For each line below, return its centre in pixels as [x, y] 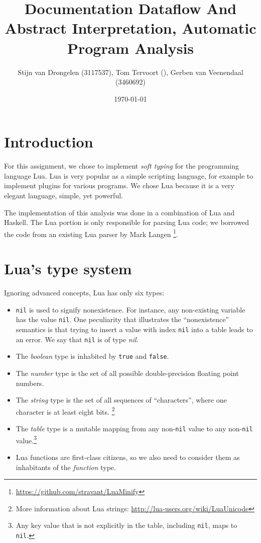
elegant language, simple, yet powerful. [63, 195]
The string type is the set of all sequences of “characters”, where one [121, 400]
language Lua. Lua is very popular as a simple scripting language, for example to [129, 175]
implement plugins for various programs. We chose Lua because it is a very [119, 185]
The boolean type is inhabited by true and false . [92, 356]
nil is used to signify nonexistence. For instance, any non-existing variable [130, 309]
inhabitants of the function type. [66, 467]
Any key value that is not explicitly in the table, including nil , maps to [126, 525]
